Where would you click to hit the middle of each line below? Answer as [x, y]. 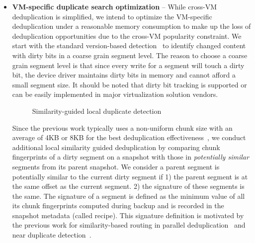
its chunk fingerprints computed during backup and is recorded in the [118, 205]
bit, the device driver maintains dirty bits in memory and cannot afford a [124, 75]
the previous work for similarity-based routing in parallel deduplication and [129, 225]
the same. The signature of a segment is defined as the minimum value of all [128, 196]
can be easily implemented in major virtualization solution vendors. [115, 94]
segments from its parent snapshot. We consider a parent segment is [116, 166]
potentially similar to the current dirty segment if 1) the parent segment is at [130, 176]
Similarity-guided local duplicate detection [97, 111]
